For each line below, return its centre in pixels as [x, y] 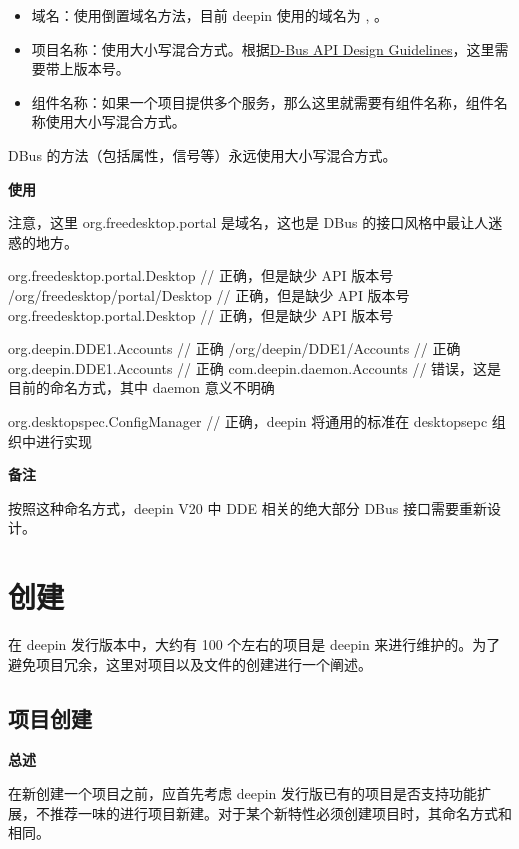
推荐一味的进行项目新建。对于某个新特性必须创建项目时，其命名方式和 [280, 812]
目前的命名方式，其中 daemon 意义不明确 [141, 387]
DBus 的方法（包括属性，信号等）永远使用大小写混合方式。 [202, 154]
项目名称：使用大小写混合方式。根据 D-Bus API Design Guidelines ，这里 [263, 48]
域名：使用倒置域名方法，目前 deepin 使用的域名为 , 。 [210, 15]
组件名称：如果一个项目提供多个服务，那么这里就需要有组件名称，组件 [262, 101]
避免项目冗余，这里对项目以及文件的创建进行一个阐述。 [190, 663]
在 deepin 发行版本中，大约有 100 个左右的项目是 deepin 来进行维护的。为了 [254, 644]
